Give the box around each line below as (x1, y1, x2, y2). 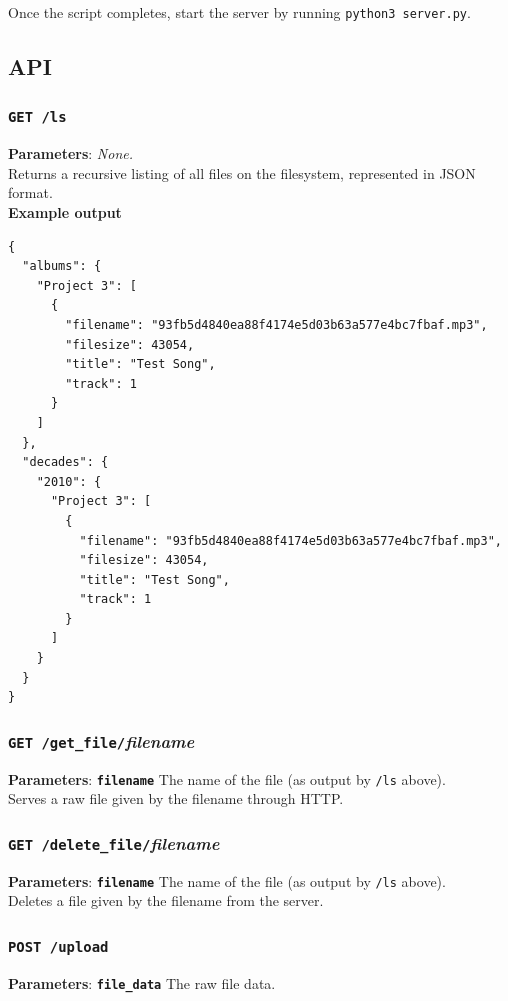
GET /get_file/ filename (8, 728, 195, 753)
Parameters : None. (8, 143, 133, 164)
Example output (8, 202, 122, 222)
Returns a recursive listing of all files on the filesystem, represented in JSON (8, 162, 476, 183)
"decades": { (22, 455, 109, 470)
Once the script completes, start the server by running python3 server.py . (8, 2, 471, 22)
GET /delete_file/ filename (8, 830, 220, 855)
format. (8, 182, 53, 203)
